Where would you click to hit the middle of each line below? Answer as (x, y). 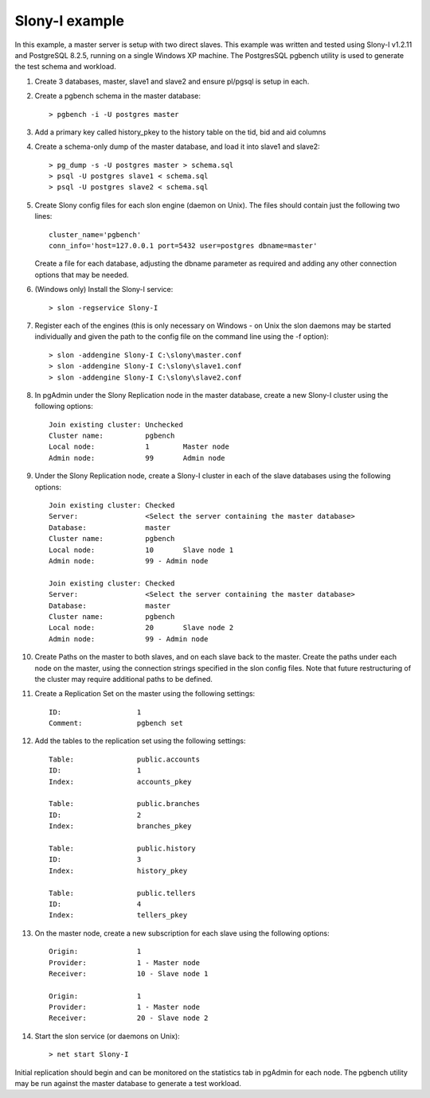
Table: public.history (123, 848)
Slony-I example (70, 21)
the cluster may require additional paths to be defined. (123, 679)
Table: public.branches (125, 804)
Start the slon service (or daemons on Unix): (107, 1036)
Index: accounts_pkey (120, 781)
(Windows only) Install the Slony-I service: (104, 290)
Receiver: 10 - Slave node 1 (129, 973)
